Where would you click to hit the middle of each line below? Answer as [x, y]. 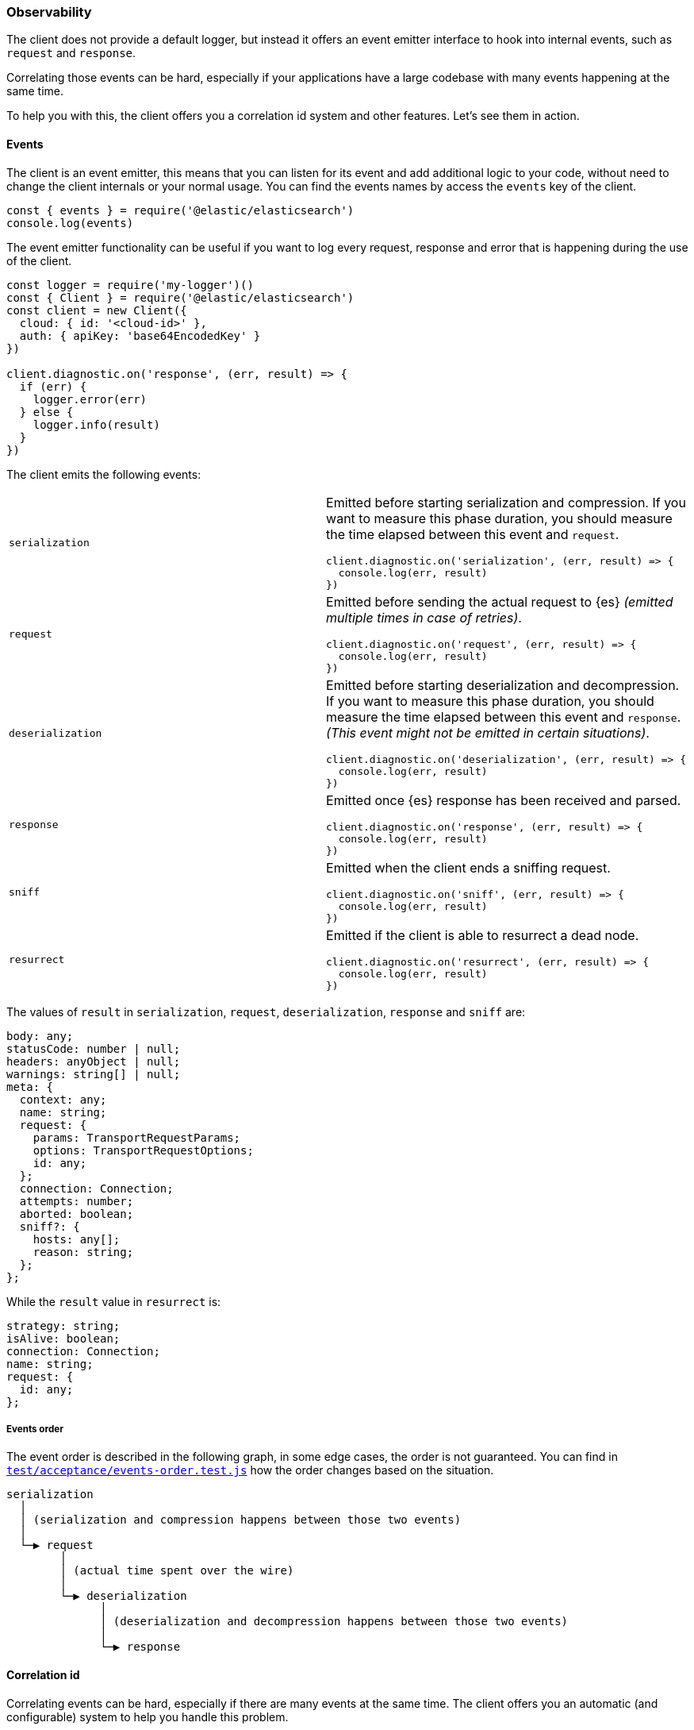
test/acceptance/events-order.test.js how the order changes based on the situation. [250, 1470]
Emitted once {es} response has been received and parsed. [504, 800]
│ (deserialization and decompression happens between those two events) [334, 1622]
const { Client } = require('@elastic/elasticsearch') [180, 297]
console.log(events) [70, 223]
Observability [49, 12]
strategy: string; [63, 1325]
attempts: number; [77, 1201]
